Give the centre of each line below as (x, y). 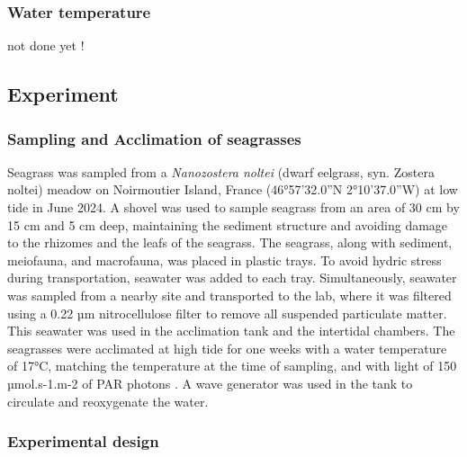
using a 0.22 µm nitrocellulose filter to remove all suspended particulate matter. (227, 313)
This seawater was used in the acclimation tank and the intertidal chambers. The (231, 331)
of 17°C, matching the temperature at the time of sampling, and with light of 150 (232, 366)
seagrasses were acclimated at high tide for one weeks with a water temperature (227, 348)
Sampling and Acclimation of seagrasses (154, 138)
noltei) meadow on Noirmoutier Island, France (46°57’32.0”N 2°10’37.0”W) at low (233, 189)
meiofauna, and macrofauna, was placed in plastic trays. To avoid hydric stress (225, 260)
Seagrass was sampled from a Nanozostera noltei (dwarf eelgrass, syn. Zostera (221, 171)
